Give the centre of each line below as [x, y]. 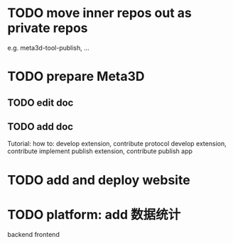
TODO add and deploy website [99, 180]
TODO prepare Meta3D [76, 77]
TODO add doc [40, 127]
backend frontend [34, 235]
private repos [48, 28]
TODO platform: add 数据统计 [94, 215]
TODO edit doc [40, 102]
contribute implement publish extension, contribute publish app [100, 151]
